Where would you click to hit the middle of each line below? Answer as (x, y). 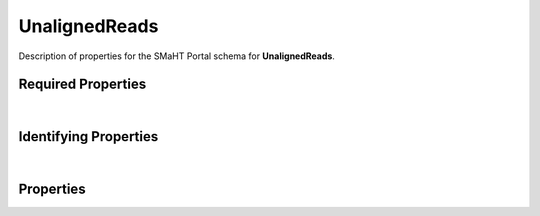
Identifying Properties (88, 136)
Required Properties (82, 84)
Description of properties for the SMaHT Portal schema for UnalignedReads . (176, 56)
